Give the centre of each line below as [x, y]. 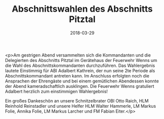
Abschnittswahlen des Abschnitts [82, 9]
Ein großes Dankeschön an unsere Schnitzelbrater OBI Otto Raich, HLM [77, 100]
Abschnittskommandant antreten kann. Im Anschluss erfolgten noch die [77, 76]
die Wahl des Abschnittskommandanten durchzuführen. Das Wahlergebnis [80, 65]
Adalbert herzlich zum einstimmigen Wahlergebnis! [57, 91]
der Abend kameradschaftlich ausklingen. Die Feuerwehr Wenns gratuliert [80, 86]
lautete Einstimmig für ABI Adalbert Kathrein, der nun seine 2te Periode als [80, 70]
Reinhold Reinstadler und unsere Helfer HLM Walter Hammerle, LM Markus [81, 106]
